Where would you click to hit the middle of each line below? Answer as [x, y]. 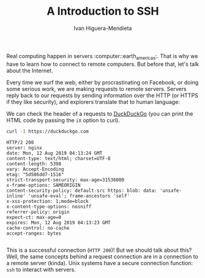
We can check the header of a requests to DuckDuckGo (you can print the [100, 114]
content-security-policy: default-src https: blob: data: [82, 191]
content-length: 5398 [34, 164]
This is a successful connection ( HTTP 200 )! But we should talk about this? [99, 250]
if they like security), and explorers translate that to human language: [93, 101]
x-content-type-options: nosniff [49, 207]
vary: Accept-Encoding [35, 169]
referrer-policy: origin [38, 212]
